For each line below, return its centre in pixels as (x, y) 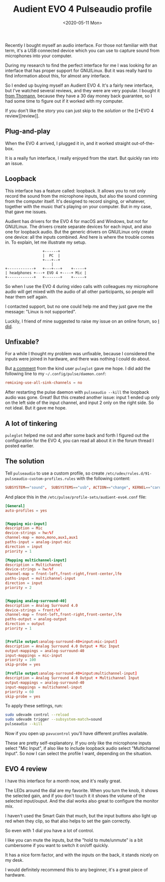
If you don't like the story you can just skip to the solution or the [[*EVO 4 (79, 110)
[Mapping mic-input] (26, 524)
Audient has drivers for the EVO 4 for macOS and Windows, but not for (77, 221)
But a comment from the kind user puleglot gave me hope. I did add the (78, 368)
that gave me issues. (26, 212)
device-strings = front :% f (33, 610)
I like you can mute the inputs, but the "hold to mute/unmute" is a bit (74, 840)
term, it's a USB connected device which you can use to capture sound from (82, 50)
